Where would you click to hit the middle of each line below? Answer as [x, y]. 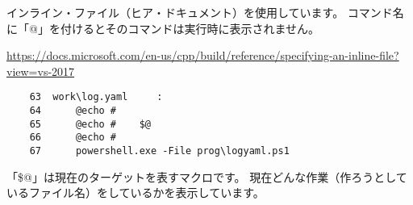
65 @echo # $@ [90, 124]
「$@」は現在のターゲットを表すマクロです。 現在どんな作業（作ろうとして [207, 176]
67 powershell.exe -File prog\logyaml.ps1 [159, 151]
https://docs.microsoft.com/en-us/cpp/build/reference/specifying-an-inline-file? [203, 55]
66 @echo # [73, 138]
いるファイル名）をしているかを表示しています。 [136, 192]
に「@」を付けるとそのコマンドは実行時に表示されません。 [163, 28]
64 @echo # [73, 111]
